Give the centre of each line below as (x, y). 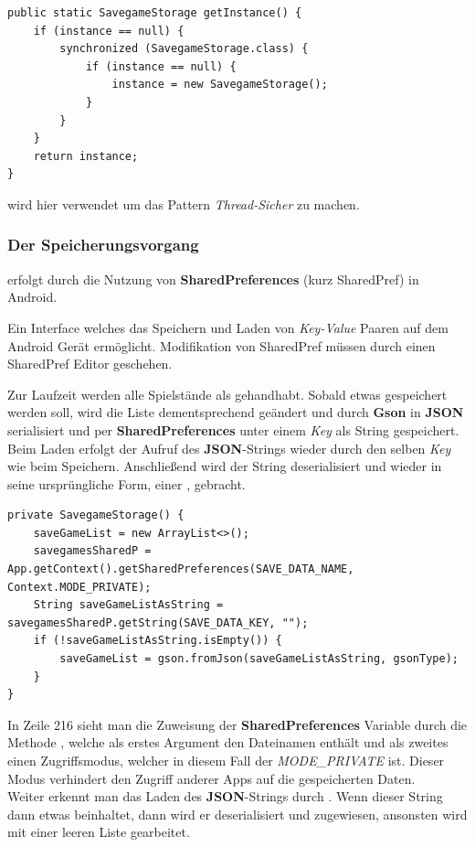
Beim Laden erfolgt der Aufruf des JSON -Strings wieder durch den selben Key (229, 448)
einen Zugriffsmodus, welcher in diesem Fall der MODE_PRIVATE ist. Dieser (226, 760)
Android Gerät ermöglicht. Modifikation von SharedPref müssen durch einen (222, 345)
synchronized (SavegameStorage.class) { (184, 49)
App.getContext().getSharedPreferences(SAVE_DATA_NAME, (181, 569)
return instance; (86, 156)
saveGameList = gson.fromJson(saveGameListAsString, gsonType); (259, 659)
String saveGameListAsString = (128, 605)
